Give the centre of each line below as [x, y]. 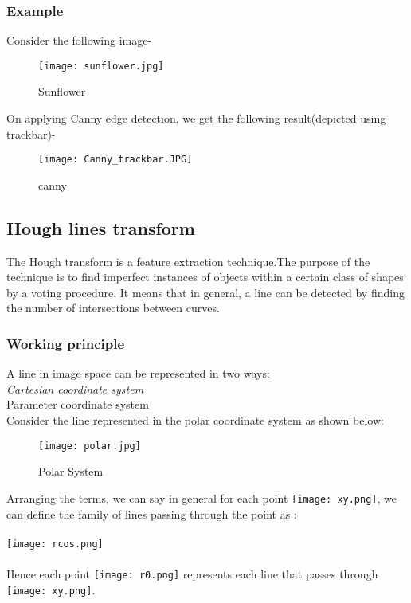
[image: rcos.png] [55, 544]
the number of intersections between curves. [113, 308]
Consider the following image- [79, 40]
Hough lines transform [101, 227]
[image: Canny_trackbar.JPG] [115, 160]
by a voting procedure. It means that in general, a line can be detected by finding [205, 292]
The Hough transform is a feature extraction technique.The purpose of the [188, 261]
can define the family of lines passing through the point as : [152, 513]
